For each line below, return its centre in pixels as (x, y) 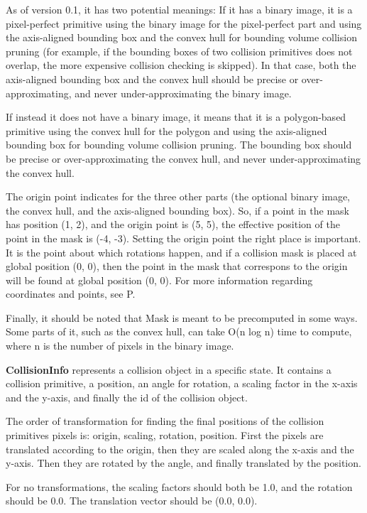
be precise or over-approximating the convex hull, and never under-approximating (183, 158)
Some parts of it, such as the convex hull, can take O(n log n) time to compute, (179, 331)
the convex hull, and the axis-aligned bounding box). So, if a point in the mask (177, 210)
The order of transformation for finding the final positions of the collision (165, 421)
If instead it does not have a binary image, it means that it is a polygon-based (176, 117)
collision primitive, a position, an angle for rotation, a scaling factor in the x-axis (182, 383)
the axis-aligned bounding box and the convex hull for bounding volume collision (181, 37)
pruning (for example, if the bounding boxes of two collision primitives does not (179, 51)
